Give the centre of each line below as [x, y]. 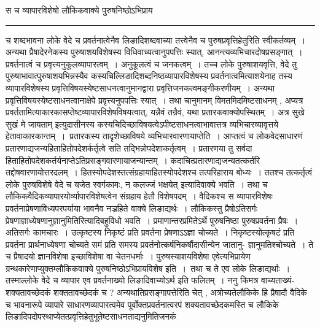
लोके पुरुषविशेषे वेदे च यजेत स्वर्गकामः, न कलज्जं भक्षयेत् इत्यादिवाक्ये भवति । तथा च [137, 184]
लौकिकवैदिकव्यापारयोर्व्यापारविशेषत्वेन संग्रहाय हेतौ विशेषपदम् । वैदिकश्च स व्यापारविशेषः [139, 196]
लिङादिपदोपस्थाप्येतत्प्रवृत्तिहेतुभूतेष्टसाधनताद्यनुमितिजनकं [91, 316]
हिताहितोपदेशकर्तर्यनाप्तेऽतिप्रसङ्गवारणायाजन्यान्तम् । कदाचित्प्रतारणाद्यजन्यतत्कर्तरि [133, 160]
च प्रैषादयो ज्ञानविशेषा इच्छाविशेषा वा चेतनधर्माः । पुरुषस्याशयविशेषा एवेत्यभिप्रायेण [128, 256]
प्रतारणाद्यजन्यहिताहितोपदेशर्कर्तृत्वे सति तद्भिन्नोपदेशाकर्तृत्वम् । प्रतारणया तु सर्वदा [129, 148]
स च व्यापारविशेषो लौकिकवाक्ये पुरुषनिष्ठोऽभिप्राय [79, 10]
